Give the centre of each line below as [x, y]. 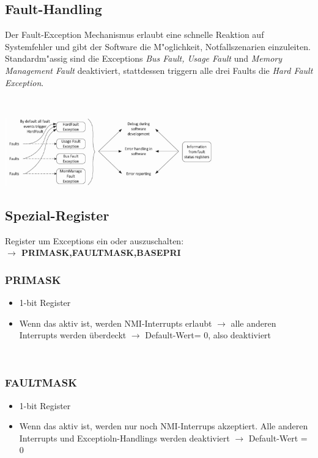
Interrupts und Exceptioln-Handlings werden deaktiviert [124, 438]
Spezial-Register [57, 215]
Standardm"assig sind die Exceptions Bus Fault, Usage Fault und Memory [144, 58]
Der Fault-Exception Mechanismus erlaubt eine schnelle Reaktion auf [135, 35]
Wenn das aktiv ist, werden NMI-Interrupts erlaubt [116, 323]
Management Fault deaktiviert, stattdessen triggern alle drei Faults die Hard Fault [159, 70]
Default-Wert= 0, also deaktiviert [208, 335]
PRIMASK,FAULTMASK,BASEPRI [101, 253]
